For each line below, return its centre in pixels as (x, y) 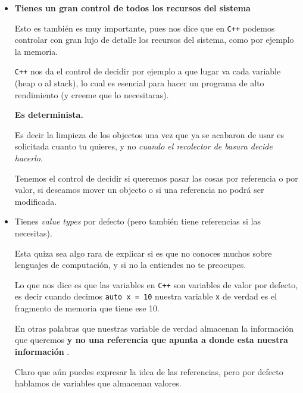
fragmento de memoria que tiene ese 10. (87, 308)
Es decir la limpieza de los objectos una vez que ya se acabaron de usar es (149, 134)
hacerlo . (29, 158)
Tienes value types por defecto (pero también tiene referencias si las (138, 221)
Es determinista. (49, 115)
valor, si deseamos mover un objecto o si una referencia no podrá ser (139, 190)
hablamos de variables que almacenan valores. (98, 383)
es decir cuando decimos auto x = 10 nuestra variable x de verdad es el (146, 296)
